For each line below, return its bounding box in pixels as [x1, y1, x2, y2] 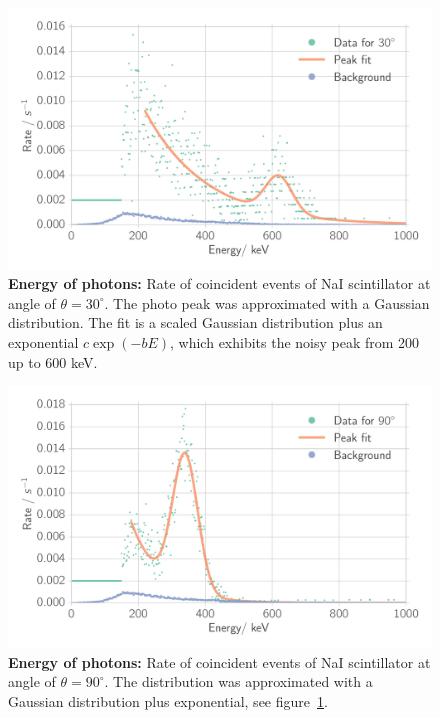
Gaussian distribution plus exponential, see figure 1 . [8, 690, 328, 711]
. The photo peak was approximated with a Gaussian [104, 292, 430, 313]
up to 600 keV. [8, 351, 98, 372]
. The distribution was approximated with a [104, 671, 373, 692]
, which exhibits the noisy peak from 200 [170, 332, 420, 353]
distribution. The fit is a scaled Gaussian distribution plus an [8, 312, 383, 333]
